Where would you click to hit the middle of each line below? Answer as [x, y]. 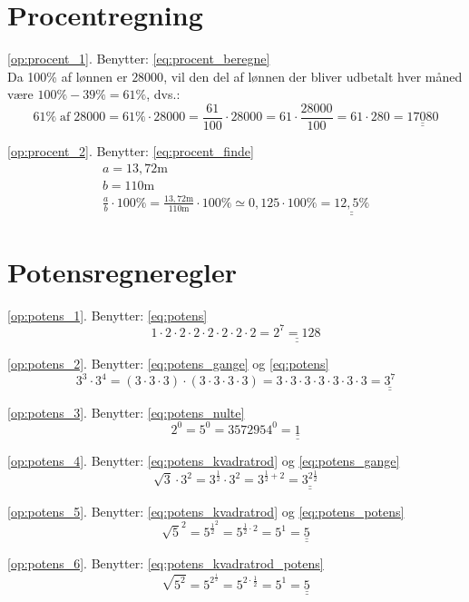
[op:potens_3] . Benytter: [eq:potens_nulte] [126, 412]
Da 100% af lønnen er [68, 76]
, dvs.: [163, 94]
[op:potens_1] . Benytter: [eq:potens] [107, 315]
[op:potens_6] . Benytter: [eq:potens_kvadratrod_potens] [166, 563]
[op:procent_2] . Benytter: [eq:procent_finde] [131, 150]
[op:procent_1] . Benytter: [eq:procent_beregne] [139, 59]
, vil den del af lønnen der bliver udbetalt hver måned [313, 76]
